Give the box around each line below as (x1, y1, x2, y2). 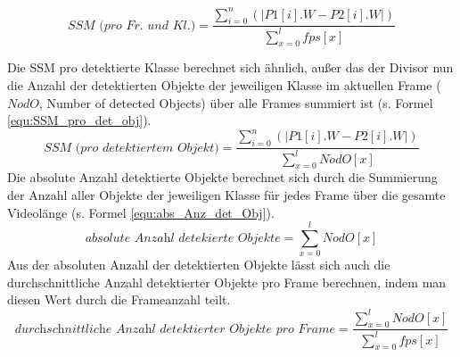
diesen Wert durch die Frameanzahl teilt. (7, 290, 231, 309)
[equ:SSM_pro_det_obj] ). (7, 111, 152, 129)
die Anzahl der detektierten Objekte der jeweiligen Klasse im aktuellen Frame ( (7, 76, 441, 95)
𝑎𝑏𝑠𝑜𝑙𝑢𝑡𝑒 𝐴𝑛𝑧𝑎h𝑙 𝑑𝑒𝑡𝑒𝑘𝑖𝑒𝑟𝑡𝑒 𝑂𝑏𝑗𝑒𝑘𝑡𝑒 (85, 231, 281, 245)
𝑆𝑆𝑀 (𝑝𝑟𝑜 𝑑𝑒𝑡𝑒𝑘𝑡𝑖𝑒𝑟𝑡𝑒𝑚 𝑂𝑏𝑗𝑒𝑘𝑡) (44, 141, 219, 154)
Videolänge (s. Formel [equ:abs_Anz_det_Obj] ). (7, 203, 275, 221)
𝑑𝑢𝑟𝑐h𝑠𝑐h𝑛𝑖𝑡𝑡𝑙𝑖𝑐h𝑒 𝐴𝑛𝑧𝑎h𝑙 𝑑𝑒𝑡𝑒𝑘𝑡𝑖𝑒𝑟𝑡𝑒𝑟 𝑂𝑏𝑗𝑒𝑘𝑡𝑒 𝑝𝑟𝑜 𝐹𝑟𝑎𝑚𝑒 (14, 322, 336, 336)
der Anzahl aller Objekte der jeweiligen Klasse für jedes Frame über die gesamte (7, 185, 446, 203)
